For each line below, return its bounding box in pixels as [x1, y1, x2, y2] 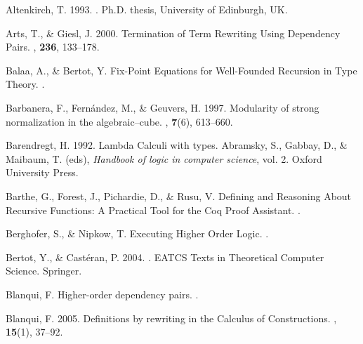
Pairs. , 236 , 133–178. [6, 39, 100, 54]
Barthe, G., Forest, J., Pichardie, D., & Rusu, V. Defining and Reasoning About [6, 188, 352, 203]
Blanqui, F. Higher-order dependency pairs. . [6, 286, 199, 301]
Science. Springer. [6, 263, 82, 278]
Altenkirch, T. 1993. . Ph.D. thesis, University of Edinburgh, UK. [6, 2, 288, 16]
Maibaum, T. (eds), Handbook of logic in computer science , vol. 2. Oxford [6, 151, 322, 166]
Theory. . [6, 77, 45, 91]
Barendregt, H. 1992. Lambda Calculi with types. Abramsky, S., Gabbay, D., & [6, 138, 348, 152]
